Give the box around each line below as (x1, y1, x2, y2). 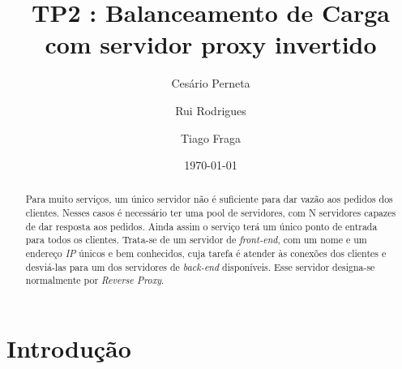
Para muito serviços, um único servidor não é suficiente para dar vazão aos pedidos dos (25, 192, 393, 206)
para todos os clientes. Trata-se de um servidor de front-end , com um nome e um (25, 233, 367, 247)
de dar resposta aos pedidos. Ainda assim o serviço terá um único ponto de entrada (25, 219, 378, 233)
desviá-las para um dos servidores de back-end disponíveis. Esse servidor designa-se (25, 260, 375, 273)
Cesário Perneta (171, 75, 250, 92)
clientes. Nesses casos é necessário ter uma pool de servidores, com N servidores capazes (25, 206, 396, 220)
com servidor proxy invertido (45, 28, 377, 61)
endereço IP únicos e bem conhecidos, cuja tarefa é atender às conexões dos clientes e (25, 247, 387, 260)
